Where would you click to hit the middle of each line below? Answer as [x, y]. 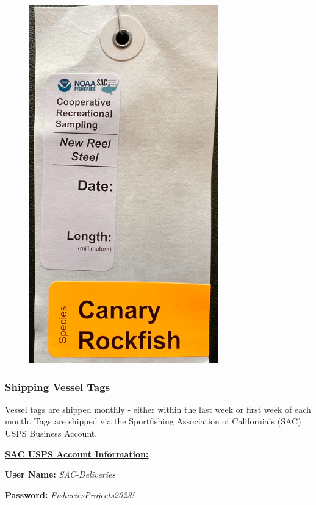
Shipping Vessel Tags [58, 386]
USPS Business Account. [51, 433]
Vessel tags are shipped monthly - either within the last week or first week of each [158, 409]
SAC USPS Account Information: [77, 453]
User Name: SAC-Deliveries [60, 474]
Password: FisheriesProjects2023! [70, 494]
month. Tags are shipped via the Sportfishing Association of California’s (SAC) [153, 421]
